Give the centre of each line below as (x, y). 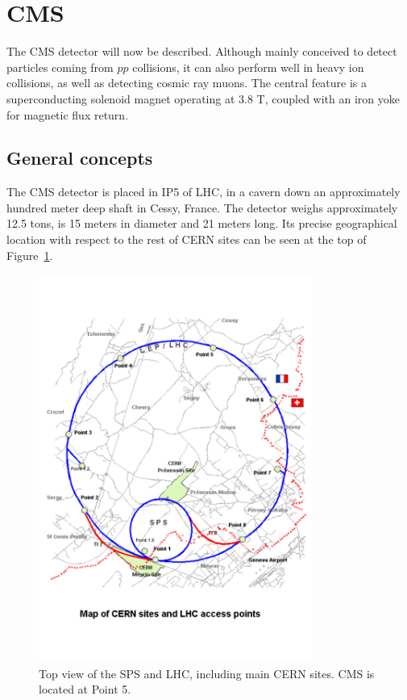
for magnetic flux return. (68, 114)
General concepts (80, 158)
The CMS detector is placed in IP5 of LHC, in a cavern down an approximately (203, 192)
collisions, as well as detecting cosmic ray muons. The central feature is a (187, 83)
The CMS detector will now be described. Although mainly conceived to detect (202, 51)
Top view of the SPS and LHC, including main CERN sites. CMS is (207, 673)
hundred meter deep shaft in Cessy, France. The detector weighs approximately (202, 207)
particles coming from (60, 67)
